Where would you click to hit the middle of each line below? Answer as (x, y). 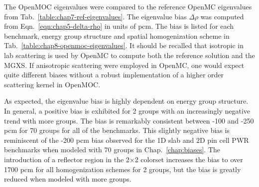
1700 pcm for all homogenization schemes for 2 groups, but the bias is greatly (123, 169)
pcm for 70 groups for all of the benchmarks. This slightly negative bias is (117, 130)
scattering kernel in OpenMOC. (52, 84)
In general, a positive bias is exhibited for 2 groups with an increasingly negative (127, 110)
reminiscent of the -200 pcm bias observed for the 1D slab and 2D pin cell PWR (127, 140)
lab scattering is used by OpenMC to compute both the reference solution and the (129, 55)
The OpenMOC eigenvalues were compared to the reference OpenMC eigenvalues (128, 6)
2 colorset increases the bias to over (189, 159)
